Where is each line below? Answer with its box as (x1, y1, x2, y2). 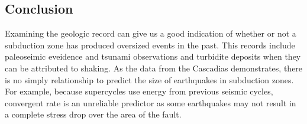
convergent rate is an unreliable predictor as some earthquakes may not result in (5, 96, 296, 109)
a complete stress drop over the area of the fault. (5, 108, 182, 120)
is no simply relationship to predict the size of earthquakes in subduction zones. (5, 73, 294, 86)
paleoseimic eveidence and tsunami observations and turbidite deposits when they (5, 50, 301, 63)
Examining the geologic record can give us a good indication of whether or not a (5, 27, 296, 40)
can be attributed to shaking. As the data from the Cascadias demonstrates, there (5, 61, 303, 74)
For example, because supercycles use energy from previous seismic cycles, (5, 85, 273, 97)
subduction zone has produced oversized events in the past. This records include (5, 38, 295, 51)
